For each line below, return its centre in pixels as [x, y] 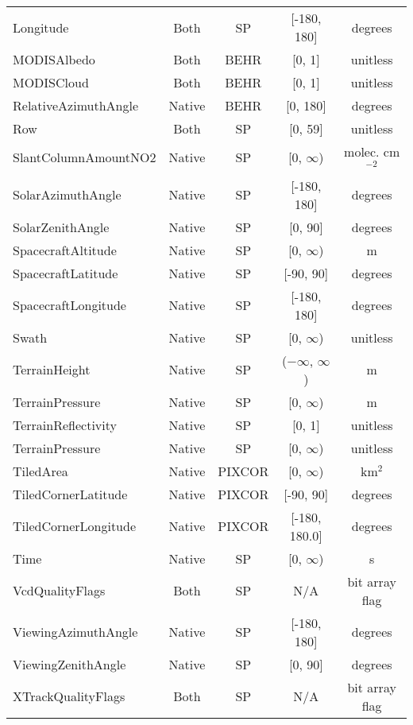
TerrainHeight [52, 370]
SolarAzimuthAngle [67, 195]
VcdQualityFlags [59, 591]
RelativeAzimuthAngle [76, 105]
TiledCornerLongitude [75, 526]
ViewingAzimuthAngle [75, 632]
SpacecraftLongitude [69, 305]
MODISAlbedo [54, 59]
